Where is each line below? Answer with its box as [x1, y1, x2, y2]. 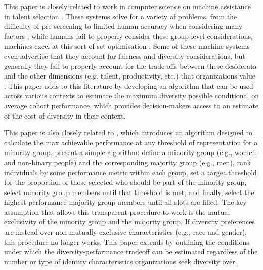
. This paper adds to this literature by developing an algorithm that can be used [4, 80, 253, 91]
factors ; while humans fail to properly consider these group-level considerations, [4, 30, 253, 41]
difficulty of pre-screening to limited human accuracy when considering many [4, 21, 243, 31]
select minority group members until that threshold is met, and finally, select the [4, 186, 254, 197]
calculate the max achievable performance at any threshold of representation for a [4, 137, 258, 147]
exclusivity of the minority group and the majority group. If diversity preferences [4, 216, 255, 227]
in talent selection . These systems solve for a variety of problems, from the [4, 11, 237, 21]
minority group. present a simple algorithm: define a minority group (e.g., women [4, 147, 256, 158]
